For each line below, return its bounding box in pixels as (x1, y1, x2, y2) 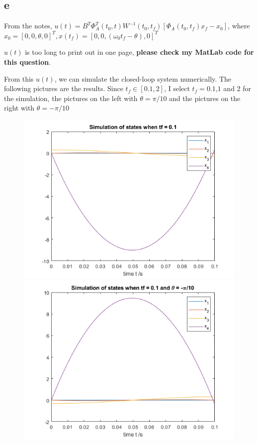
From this (4, 73, 34, 84)
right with (4, 103, 35, 113)
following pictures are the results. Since (4, 83, 123, 94)
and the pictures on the (169, 93, 241, 103)
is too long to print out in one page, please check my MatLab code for (25, 47, 254, 57)
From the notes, (4, 20, 52, 31)
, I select (164, 83, 190, 94)
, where (228, 20, 250, 31)
